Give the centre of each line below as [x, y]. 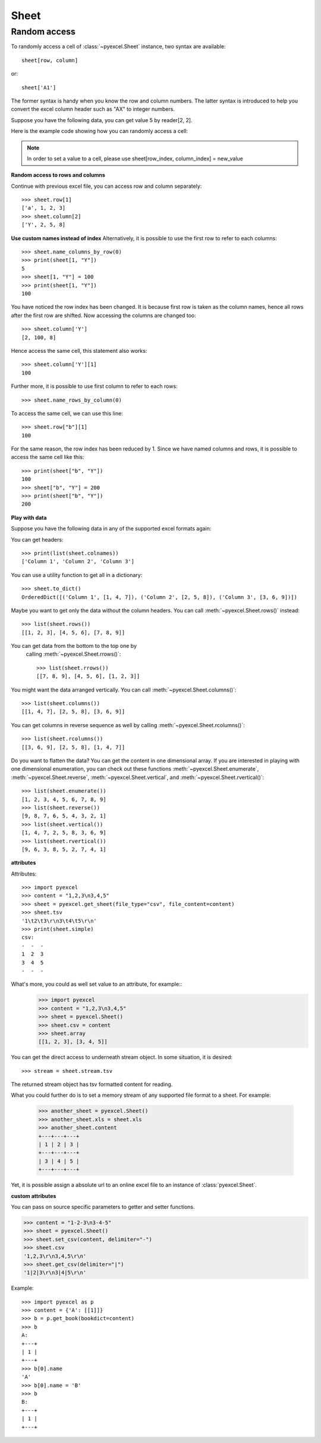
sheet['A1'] [39, 87]
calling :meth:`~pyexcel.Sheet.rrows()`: [73, 654]
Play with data [29, 517]
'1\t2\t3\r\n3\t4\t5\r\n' [59, 921]
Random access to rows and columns [58, 175]
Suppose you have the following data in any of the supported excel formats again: [111, 529]
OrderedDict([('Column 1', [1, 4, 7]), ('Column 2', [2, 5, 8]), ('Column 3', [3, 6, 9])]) [159, 597]
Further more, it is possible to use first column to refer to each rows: [94, 386]
